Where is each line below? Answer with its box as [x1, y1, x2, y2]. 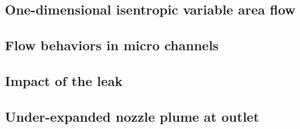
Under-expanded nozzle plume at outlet [5, 107, 259, 125]
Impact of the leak [5, 71, 123, 90]
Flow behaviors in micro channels [5, 36, 219, 55]
